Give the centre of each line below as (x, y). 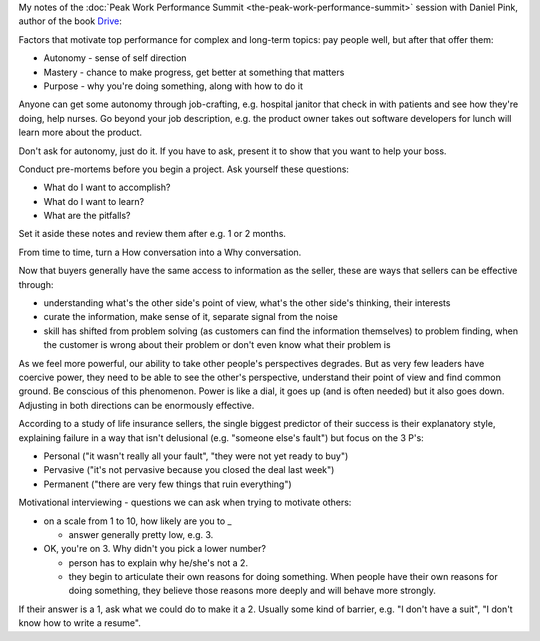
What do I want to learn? (94, 201)
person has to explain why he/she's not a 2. (158, 562)
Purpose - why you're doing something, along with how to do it (173, 86)
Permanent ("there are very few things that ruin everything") (167, 484)
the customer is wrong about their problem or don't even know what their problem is (217, 345)
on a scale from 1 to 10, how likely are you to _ (137, 521)
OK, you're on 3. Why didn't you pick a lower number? (155, 549)
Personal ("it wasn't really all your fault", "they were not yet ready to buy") (196, 456)
